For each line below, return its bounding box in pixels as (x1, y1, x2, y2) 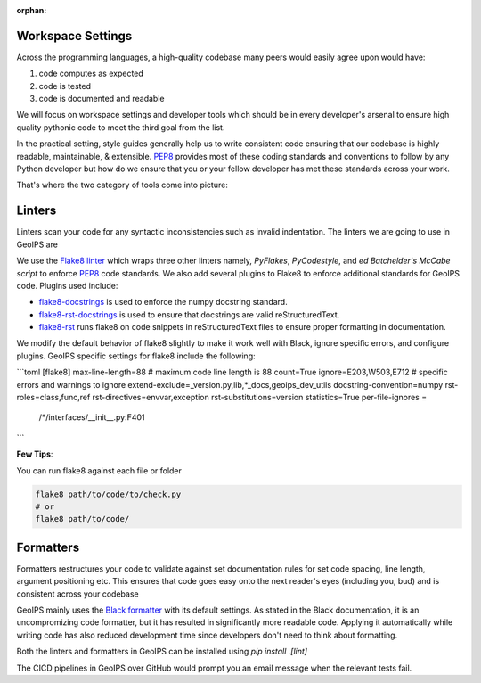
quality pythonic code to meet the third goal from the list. (16, 121, 225, 133)
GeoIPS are (16, 239, 58, 250)
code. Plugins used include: (16, 280, 118, 291)
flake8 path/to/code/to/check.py (35, 489, 182, 499)
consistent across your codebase (16, 588, 139, 599)
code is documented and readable (38, 94, 165, 104)
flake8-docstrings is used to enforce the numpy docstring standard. (38, 297, 289, 308)
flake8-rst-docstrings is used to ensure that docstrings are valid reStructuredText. (38, 309, 340, 320)
